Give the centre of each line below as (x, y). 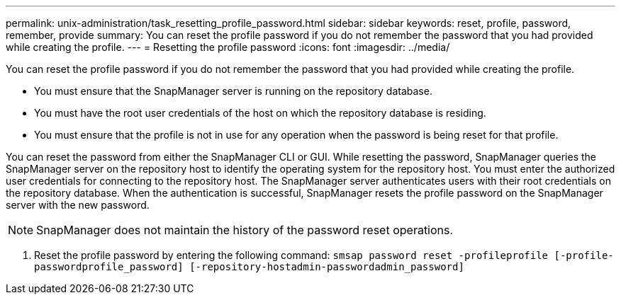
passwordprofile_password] (109, 267)
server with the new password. (78, 205)
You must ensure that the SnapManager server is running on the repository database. (233, 91)
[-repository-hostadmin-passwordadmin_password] (327, 267)
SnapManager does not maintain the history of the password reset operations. (245, 230)
